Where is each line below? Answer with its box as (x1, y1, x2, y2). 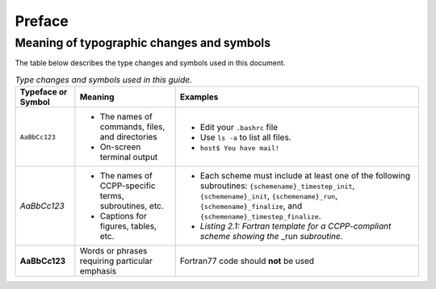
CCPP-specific (99, 180, 157, 191)
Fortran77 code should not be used (179, 255, 315, 266)
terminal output (99, 152, 158, 163)
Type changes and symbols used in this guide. (15, 73, 193, 85)
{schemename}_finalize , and (199, 200, 303, 212)
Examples (179, 91, 219, 103)
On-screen (99, 141, 141, 153)
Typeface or (19, 86, 68, 98)
